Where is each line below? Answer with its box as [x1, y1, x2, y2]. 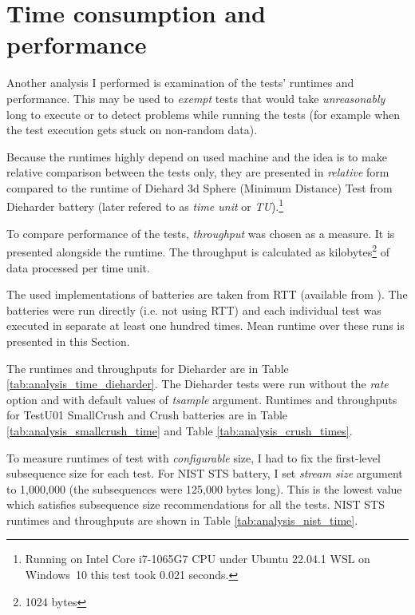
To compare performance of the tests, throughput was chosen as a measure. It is [6, 224, 395, 241]
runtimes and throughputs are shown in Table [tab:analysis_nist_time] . [6, 511, 358, 528]
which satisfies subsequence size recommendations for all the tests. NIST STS [6, 496, 385, 513]
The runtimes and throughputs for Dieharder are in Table [6, 359, 289, 376]
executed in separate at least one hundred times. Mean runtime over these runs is [6, 317, 405, 334]
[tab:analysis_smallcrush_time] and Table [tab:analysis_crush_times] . [6, 422, 353, 438]
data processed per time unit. [6, 259, 150, 276]
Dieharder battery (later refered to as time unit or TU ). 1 [6, 196, 284, 215]
